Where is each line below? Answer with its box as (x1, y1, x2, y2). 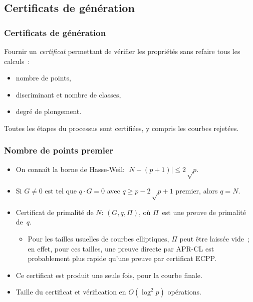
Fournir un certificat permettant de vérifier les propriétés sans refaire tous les (4, 46, 240, 56)
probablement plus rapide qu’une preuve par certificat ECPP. (28, 253, 216, 263)
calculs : (4, 55, 30, 66)
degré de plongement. (16, 106, 82, 116)
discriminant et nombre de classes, (16, 89, 121, 99)
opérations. (167, 286, 201, 297)
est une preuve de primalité (162, 206, 246, 217)
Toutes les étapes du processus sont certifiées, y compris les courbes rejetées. (4, 122, 239, 133)
